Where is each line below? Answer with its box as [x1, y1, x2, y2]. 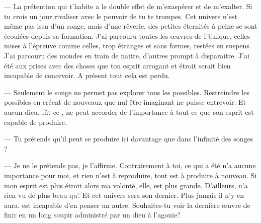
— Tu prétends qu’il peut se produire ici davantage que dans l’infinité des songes [4, 133, 253, 144]
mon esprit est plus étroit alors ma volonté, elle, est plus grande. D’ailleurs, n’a [4, 180, 248, 190]
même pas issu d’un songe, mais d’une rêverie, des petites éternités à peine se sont [4, 21, 257, 31]
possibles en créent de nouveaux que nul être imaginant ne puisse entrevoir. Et [4, 97, 246, 107]
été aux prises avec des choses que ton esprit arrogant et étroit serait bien [4, 60, 231, 70]
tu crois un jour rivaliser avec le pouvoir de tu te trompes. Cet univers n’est [4, 11, 237, 21]
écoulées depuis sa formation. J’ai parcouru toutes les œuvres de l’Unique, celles [4, 30, 250, 41]
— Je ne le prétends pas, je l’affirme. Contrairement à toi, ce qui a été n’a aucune [4, 160, 256, 171]
